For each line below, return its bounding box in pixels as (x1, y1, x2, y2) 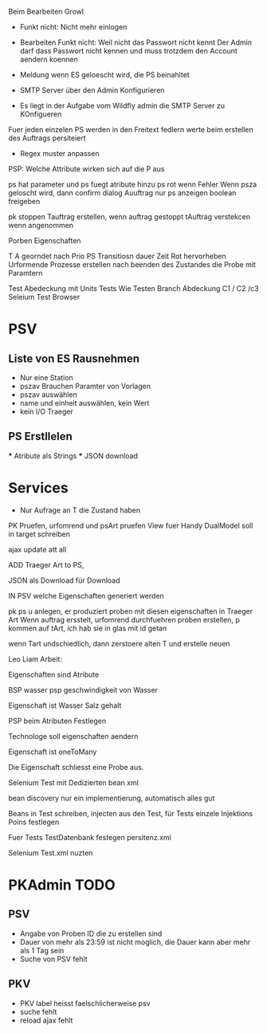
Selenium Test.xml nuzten (8, 848, 93, 858)
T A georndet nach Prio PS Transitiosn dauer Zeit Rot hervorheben (8, 251, 226, 261)
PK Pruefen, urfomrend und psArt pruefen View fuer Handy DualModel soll (8, 520, 253, 530)
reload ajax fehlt (19, 1015, 73, 1025)
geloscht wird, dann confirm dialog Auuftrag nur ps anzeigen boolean (8, 188, 237, 198)
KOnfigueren (19, 109, 62, 119)
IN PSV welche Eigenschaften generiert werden (8, 591, 165, 600)
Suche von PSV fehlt (19, 954, 88, 964)
